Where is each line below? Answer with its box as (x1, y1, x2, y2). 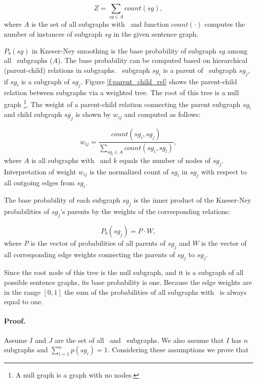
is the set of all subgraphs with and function (31, 19, 169, 29)
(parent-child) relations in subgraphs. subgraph (4, 64, 150, 75)
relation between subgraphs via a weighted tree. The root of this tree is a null (4, 87, 239, 98)
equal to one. (4, 296, 43, 307)
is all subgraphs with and (31, 155, 111, 165)
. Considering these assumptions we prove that (107, 344, 249, 355)
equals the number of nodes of (119, 155, 211, 165)
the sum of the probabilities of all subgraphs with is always (64, 286, 247, 297)
